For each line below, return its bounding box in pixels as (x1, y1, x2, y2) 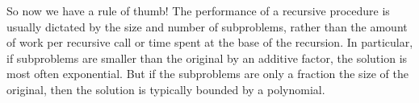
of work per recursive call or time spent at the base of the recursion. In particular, (6, 34, 413, 51)
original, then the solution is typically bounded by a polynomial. (6, 80, 325, 97)
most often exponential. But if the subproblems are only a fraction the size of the (6, 65, 409, 82)
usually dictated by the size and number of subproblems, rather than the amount (6, 18, 408, 35)
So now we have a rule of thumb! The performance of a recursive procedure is (6, 2, 390, 19)
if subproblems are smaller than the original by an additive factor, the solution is (6, 49, 408, 66)
